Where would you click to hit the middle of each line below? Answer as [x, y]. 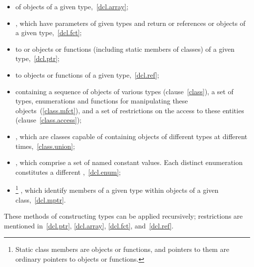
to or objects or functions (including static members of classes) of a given [125, 49]
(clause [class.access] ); [48, 120]
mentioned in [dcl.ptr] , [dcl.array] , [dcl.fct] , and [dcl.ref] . [89, 225]
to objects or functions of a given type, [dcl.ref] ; [87, 74]
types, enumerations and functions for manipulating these [102, 101]
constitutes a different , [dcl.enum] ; [68, 172]
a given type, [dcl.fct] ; [49, 32]
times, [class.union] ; [45, 146]
